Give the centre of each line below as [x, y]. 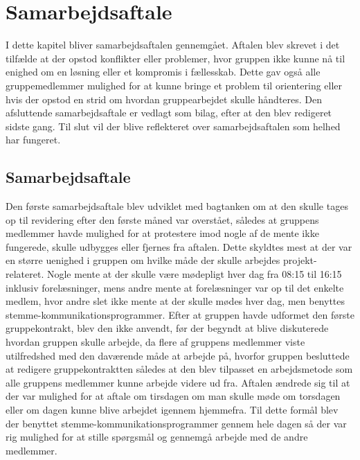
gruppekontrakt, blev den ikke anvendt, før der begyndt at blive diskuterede [167, 328]
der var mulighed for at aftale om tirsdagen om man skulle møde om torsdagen [173, 396]
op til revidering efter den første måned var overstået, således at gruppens [162, 219]
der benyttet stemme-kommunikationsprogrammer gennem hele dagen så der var [176, 423]
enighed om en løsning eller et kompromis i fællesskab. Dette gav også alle [163, 72]
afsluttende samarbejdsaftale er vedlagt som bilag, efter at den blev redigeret [169, 113]
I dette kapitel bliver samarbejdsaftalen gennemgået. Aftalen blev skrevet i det [173, 45]
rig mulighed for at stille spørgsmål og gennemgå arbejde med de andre [157, 437]
